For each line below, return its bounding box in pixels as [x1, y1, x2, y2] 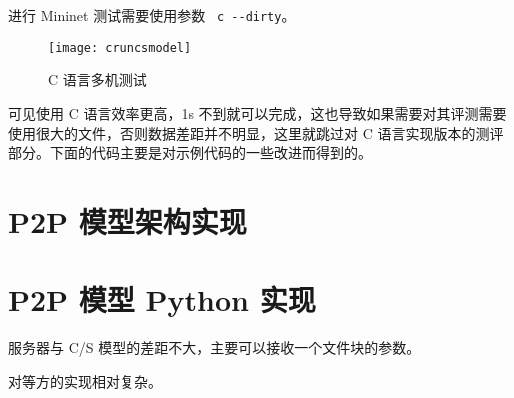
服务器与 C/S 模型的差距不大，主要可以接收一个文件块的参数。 [8, 337, 421, 358]
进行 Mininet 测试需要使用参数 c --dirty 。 [8, 5, 296, 25]
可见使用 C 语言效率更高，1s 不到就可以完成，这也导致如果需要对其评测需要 [8, 102, 507, 123]
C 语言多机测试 [48, 69, 147, 90]
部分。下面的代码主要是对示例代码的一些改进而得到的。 [8, 142, 372, 163]
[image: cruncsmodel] [48, 40, 192, 55]
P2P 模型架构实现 [8, 200, 247, 241]
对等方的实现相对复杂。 [8, 370, 162, 391]
